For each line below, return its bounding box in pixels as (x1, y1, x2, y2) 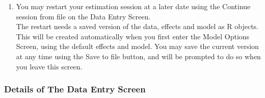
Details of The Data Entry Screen (4, 83, 146, 95)
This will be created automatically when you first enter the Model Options (16, 31, 250, 41)
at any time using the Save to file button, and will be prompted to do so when (16, 51, 261, 61)
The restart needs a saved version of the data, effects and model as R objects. (16, 21, 259, 32)
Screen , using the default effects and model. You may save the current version (16, 41, 259, 52)
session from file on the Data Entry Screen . (16, 11, 151, 21)
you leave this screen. (16, 61, 83, 71)
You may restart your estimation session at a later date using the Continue (16, 1, 251, 11)
